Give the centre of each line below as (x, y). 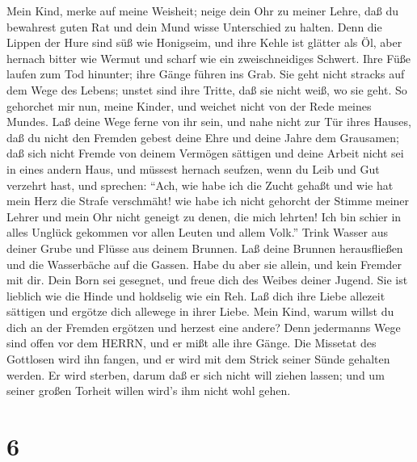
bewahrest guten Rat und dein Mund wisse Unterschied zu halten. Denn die (194, 26)
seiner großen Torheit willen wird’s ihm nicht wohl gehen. (149, 391)
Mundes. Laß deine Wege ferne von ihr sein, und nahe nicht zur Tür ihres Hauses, (209, 122)
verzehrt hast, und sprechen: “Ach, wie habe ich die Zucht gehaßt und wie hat (200, 185)
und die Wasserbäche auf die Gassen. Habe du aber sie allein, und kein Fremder (204, 264)
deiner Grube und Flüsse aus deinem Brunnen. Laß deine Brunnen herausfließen (205, 248)
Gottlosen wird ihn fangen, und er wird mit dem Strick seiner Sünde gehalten (198, 359)
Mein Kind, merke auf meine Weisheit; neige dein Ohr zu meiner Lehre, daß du (202, 10)
